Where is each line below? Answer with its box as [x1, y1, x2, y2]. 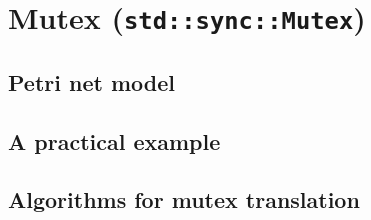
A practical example [8, 125, 221, 156]
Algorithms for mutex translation [8, 184, 360, 215]
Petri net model [8, 66, 175, 97]
